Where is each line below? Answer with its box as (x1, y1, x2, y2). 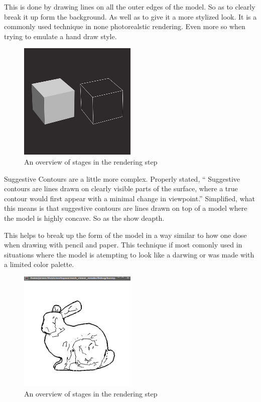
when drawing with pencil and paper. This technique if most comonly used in (4, 239, 242, 250)
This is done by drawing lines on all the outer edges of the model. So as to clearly (4, 2, 255, 12)
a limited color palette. (4, 259, 74, 270)
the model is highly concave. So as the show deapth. (4, 212, 165, 223)
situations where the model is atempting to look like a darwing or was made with (4, 249, 254, 259)
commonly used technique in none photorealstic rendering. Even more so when (4, 21, 245, 32)
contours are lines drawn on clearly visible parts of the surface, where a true (4, 183, 238, 194)
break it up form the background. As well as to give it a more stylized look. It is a (4, 11, 257, 22)
